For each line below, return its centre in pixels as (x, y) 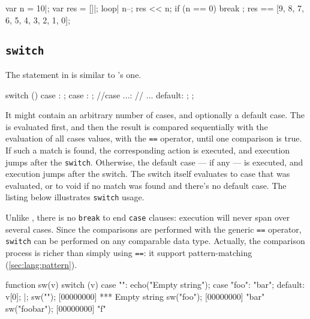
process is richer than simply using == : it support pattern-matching (129, 253)
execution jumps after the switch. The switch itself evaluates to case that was (148, 174)
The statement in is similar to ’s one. (73, 74)
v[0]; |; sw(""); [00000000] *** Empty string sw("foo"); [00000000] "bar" (135, 296)
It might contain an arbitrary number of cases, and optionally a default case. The (155, 115)
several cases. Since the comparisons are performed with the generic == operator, (154, 229)
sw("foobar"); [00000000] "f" (56, 308)
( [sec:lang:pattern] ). (41, 264)
